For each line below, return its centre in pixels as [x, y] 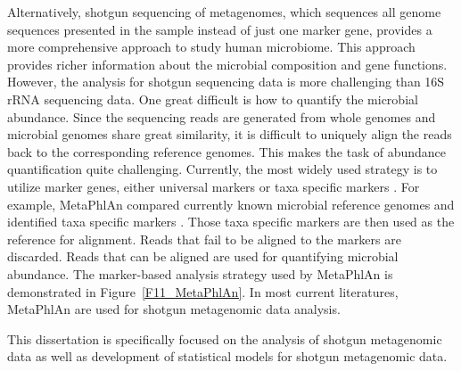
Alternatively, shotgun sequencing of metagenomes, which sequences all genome [224, 12]
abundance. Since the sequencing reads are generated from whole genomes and [222, 116]
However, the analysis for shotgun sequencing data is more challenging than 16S [226, 82]
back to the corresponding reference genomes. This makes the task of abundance [227, 151]
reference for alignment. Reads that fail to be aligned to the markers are [204, 239]
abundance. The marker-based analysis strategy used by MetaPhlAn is [200, 273]
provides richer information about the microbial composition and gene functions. [227, 64]
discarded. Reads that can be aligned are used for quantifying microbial [203, 256]
